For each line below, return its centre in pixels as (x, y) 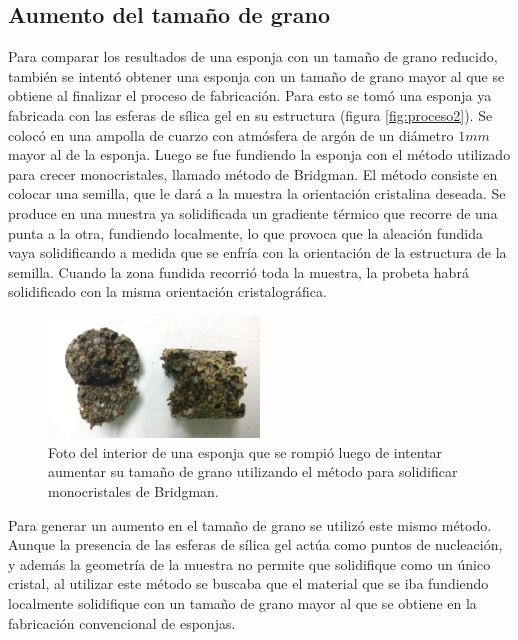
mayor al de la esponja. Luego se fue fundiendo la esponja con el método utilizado (259, 154)
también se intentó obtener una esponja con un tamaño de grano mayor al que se (256, 75)
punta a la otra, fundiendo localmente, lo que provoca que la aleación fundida (245, 232)
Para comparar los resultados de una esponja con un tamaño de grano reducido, (253, 56)
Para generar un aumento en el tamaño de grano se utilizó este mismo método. (250, 524)
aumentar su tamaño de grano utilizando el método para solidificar (253, 471)
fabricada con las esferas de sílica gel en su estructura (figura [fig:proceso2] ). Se (250, 114)
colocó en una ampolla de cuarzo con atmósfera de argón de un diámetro (231, 134)
